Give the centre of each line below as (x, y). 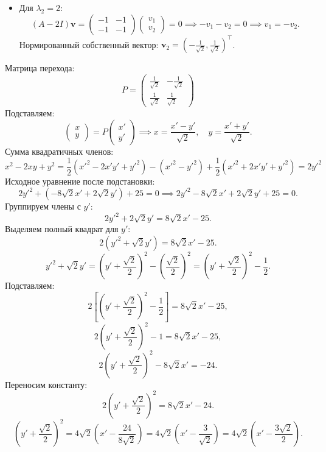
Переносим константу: (46, 384)
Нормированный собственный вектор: (89, 44)
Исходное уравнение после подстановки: (80, 181)
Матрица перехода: (40, 68)
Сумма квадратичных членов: (59, 151)
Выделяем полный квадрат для (62, 229)
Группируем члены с (43, 206)
